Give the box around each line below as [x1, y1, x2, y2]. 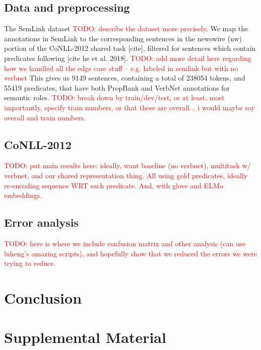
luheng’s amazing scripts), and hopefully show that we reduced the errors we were [4, 248, 257, 258]
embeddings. [4, 190, 42, 200]
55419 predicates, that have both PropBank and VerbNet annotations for [4, 82, 230, 93]
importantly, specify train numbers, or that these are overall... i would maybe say [4, 102, 255, 112]
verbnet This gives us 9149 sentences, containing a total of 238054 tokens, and [4, 73, 245, 83]
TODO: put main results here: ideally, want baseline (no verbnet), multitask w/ [4, 160, 251, 171]
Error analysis [4, 215, 79, 230]
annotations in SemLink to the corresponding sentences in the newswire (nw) [4, 33, 242, 43]
